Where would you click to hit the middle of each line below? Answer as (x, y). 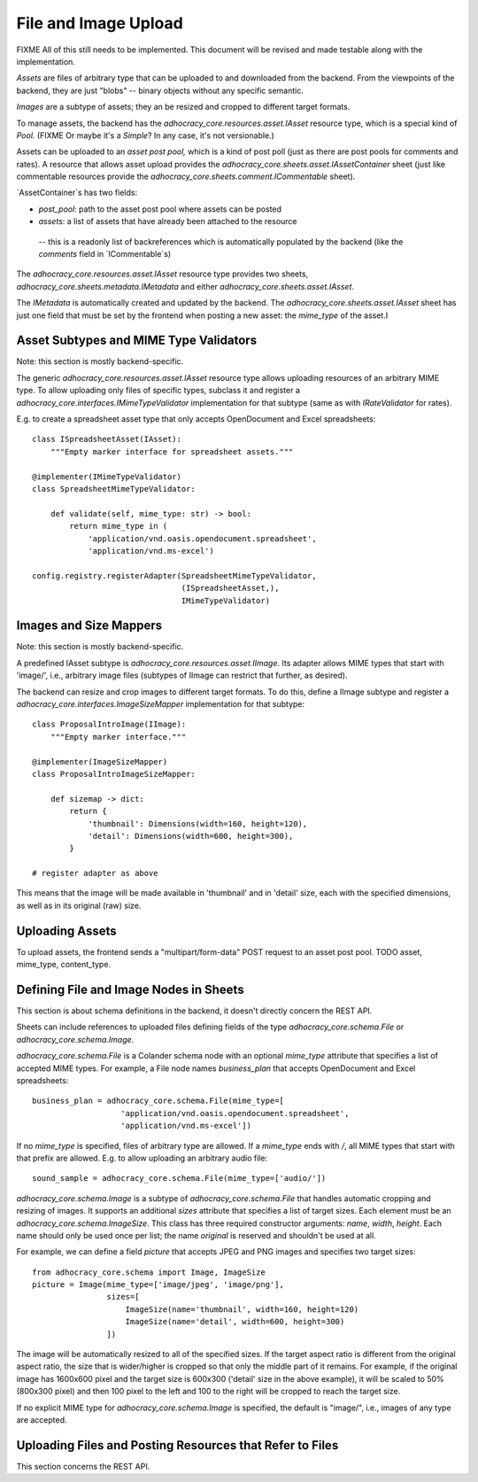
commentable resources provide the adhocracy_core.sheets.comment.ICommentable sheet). (186, 176)
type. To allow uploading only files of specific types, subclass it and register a (158, 391)
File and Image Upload (100, 23)
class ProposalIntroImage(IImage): (109, 725)
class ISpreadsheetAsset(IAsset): (107, 439)
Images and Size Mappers (89, 626)
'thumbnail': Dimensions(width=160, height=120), (198, 823)
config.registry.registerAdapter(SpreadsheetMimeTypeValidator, (175, 575)
